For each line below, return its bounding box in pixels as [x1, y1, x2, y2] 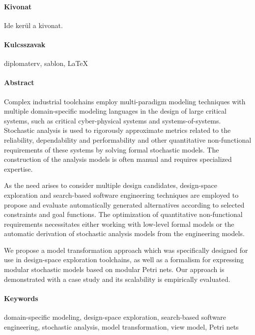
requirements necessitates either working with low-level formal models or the [4, 218, 234, 229]
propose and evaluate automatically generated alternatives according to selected [4, 199, 245, 210]
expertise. [4, 163, 33, 174]
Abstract [4, 77, 34, 88]
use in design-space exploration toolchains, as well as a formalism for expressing [4, 254, 244, 265]
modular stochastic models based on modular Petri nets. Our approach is [4, 264, 225, 274]
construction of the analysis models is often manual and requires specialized [4, 154, 232, 164]
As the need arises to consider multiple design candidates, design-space [4, 180, 217, 190]
